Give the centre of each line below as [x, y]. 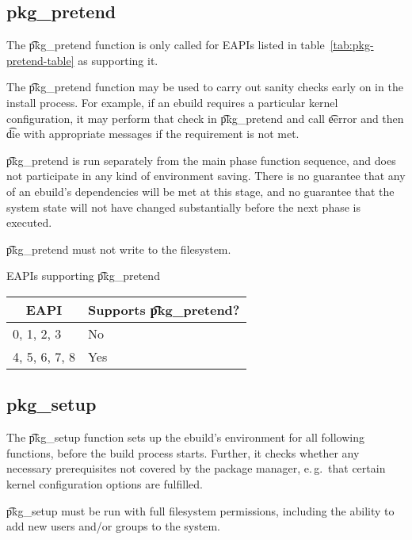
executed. [29, 222]
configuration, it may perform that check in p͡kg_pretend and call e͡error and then [205, 118]
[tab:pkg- [352, 45]
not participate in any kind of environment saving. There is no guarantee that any [206, 176]
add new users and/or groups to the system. [113, 526]
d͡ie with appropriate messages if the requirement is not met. [153, 134]
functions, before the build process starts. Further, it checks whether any [183, 452]
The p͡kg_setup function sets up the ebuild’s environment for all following [185, 437]
